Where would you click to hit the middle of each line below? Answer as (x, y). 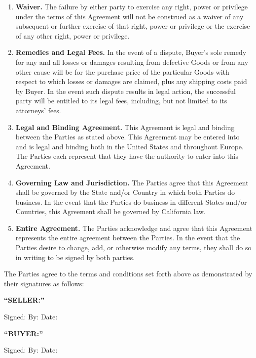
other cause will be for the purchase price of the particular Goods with (122, 71)
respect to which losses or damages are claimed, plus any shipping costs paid (131, 81)
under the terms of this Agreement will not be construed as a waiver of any (129, 16)
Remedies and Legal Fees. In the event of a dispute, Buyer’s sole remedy (131, 52)
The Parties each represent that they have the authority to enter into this (127, 156)
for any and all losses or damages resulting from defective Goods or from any (132, 62)
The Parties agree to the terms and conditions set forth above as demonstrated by (128, 274)
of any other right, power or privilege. (73, 35)
